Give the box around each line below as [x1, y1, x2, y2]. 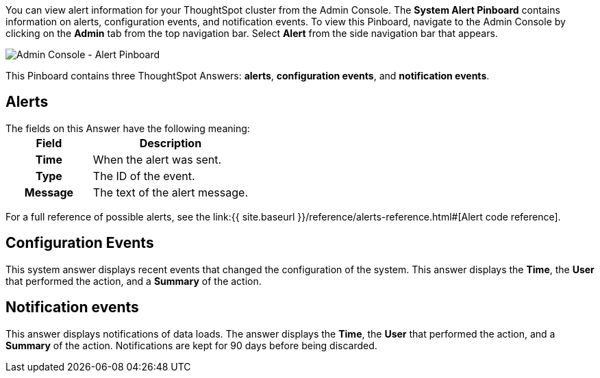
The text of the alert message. [92, 185, 248, 199]
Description [139, 136, 202, 150]
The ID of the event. [92, 168, 195, 183]
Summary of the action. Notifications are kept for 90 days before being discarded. [5, 339, 377, 351]
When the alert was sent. [92, 152, 222, 166]
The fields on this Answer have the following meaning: [5, 122, 250, 134]
